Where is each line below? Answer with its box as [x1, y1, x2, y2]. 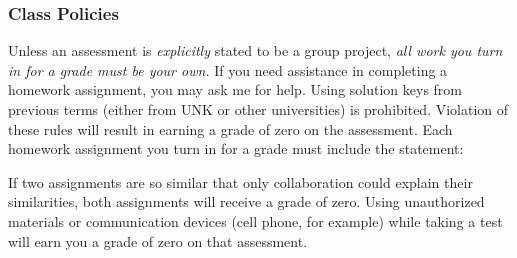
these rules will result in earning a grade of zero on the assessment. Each [8, 118, 453, 139]
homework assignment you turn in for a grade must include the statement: [8, 138, 464, 159]
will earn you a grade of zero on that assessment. [8, 230, 308, 251]
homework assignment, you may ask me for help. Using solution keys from [8, 79, 462, 100]
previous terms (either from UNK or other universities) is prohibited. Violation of [8, 99, 509, 119]
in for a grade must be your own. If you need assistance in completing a [8, 59, 448, 80]
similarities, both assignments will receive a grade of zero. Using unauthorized [8, 191, 485, 212]
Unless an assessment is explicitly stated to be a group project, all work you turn [8, 40, 503, 61]
